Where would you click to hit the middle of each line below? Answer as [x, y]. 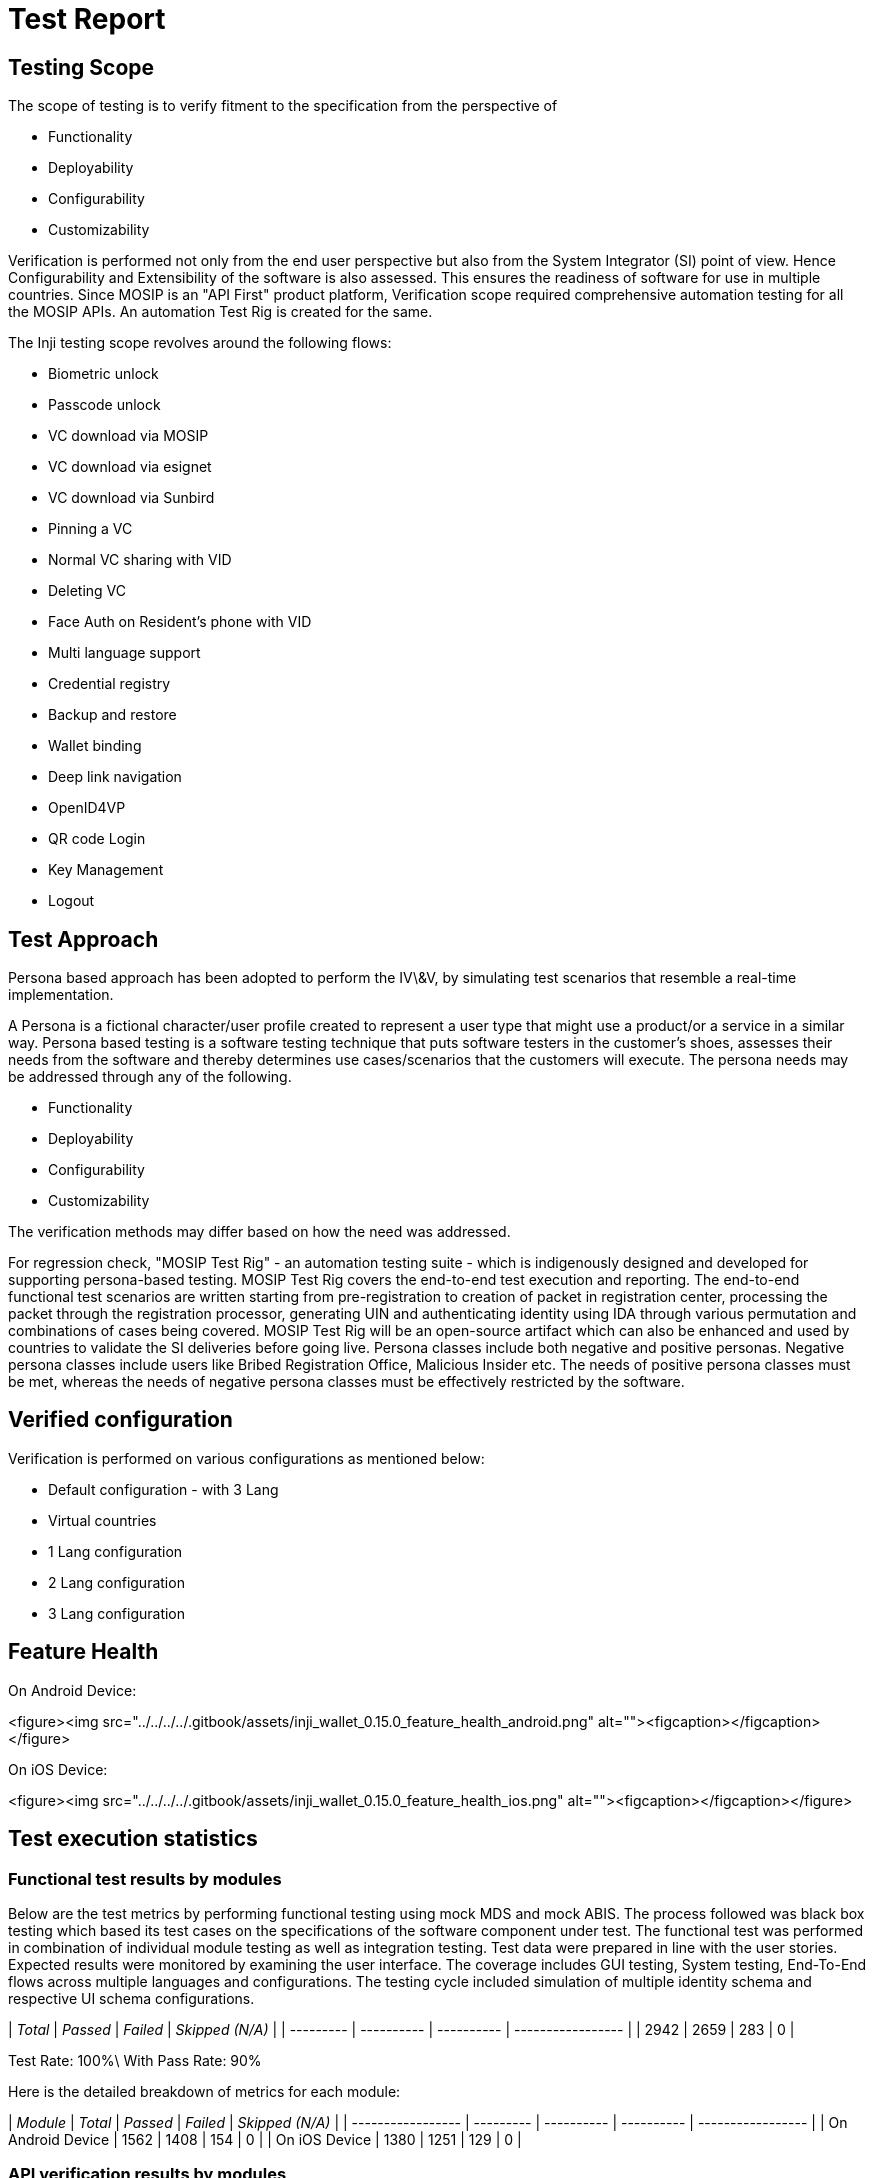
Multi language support [124, 653]
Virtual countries [102, 1520]
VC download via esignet [130, 467]
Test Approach [83, 939]
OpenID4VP [87, 808]
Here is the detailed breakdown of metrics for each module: [204, 2091]
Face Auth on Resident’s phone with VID [180, 622]
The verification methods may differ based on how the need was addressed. [259, 1232]
